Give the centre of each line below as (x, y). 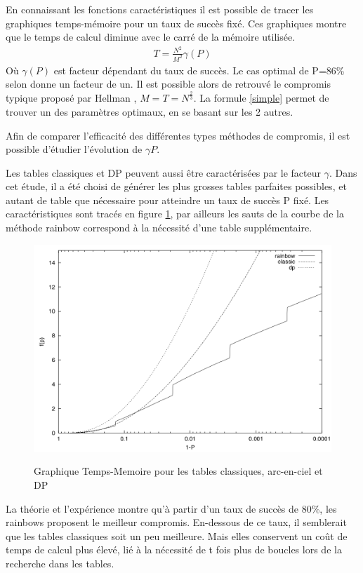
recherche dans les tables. (60, 563)
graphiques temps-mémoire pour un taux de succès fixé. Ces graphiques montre (176, 23)
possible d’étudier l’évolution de (74, 149)
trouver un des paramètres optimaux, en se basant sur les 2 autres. (150, 111)
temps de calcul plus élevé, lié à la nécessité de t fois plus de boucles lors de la (174, 550)
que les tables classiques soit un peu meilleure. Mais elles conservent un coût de (177, 535)
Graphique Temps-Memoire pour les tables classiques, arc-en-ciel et (178, 471)
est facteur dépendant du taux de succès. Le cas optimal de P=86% (199, 70)
